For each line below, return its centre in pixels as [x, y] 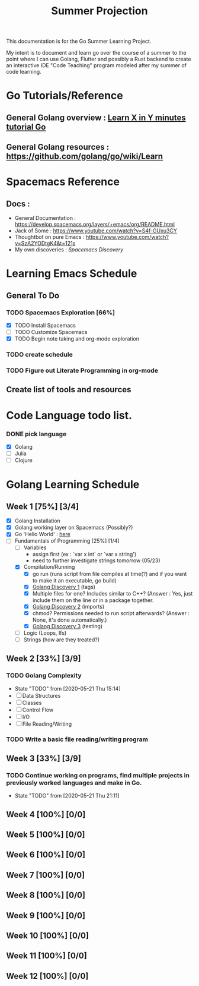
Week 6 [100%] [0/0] [46, 855]
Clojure [23, 460]
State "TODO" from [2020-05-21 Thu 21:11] [67, 796]
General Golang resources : [58, 147]
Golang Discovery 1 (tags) [64, 587]
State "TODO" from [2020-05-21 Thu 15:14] [68, 688]
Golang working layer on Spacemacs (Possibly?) [74, 528]
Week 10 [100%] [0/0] [47, 936]
